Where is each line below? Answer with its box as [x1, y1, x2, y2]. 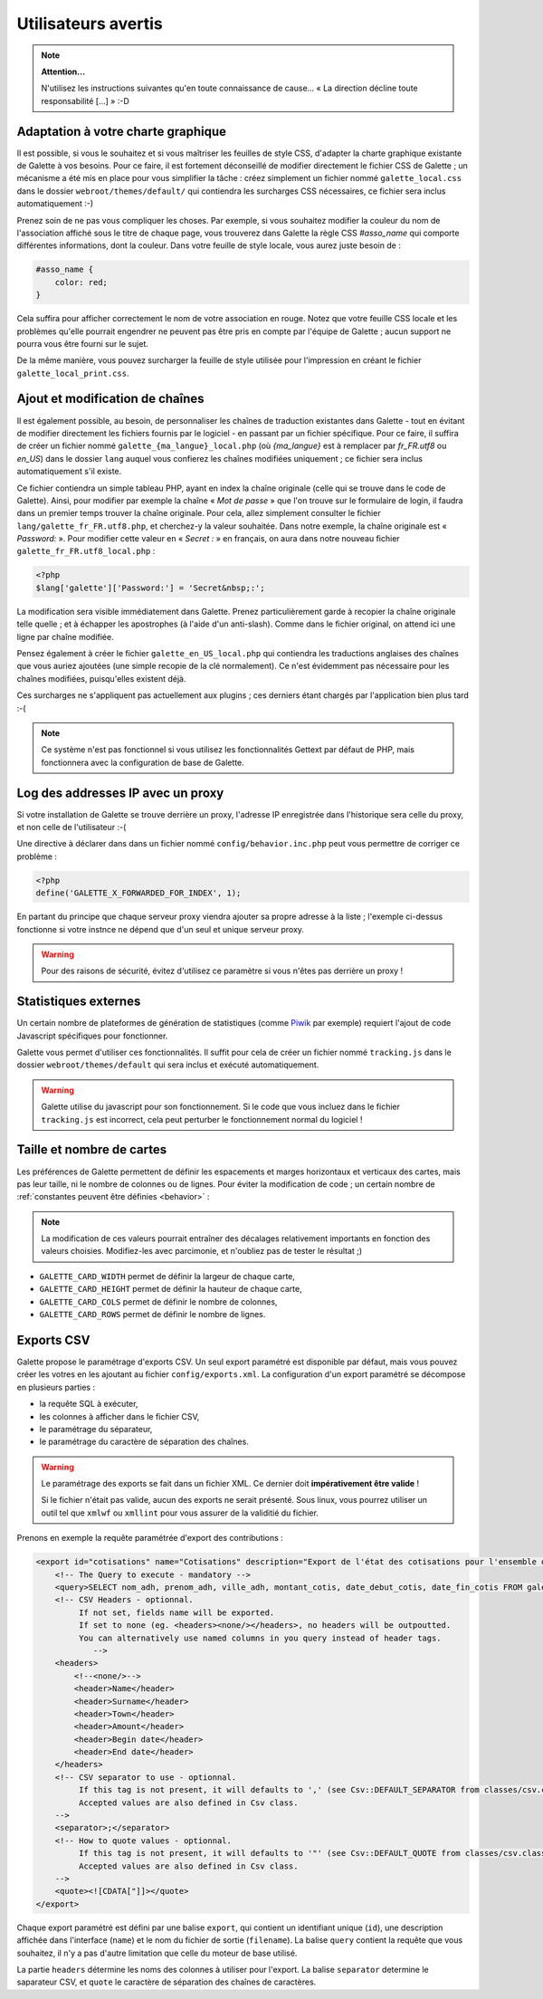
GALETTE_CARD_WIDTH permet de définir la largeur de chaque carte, [39, 1270, 296, 1281]
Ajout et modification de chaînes [16, 391, 205, 406]
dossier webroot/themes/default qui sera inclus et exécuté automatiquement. [16, 1059, 319, 1070]
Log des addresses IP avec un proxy [16, 785, 224, 800]
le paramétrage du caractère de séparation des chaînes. [39, 1436, 249, 1448]
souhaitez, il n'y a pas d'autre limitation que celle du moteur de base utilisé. [16, 1947, 298, 1958]
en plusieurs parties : [16, 1382, 95, 1392]
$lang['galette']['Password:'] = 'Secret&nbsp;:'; [35, 582, 266, 593]
